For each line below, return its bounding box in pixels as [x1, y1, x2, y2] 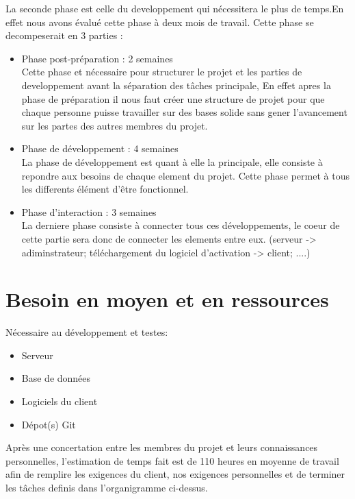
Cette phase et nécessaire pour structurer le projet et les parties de [21, 64, 302, 79]
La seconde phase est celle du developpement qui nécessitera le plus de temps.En [5, 1, 344, 15]
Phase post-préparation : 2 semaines [21, 51, 173, 65]
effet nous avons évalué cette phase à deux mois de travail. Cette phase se [5, 14, 314, 29]
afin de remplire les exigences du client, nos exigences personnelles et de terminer [5, 467, 345, 481]
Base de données [21, 371, 91, 385]
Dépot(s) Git [21, 417, 76, 431]
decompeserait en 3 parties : [5, 28, 123, 42]
